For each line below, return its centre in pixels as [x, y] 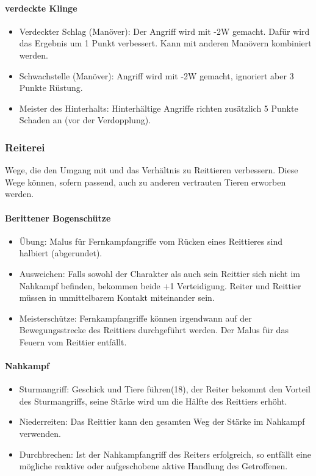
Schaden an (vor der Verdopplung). [85, 120]
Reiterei [25, 147]
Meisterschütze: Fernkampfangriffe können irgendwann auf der [135, 318]
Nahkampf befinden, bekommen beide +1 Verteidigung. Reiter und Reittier [160, 285]
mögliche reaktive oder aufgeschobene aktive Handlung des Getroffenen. [153, 466]
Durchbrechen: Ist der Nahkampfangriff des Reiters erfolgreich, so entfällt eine [165, 454]
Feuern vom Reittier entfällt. [73, 341]
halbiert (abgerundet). [61, 253]
